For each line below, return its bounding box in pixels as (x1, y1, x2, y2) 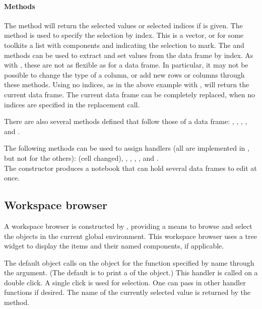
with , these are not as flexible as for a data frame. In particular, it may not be (4, 59, 248, 70)
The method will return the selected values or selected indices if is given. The (4, 20, 243, 30)
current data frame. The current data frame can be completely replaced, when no (4, 89, 255, 99)
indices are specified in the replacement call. (4, 99, 140, 109)
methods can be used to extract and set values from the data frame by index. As (4, 49, 253, 60)
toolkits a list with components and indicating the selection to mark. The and (4, 39, 244, 50)
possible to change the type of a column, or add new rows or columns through (4, 69, 245, 80)
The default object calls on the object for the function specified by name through (4, 257, 254, 268)
